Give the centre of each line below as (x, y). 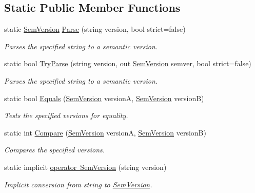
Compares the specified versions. (55, 150)
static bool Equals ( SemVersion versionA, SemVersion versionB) (104, 98)
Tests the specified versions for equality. (66, 115)
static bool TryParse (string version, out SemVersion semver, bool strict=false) (128, 63)
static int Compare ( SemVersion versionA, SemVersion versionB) (105, 132)
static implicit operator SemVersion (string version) (85, 167)
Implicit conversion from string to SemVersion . (78, 184)
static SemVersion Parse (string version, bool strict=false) (95, 29)
